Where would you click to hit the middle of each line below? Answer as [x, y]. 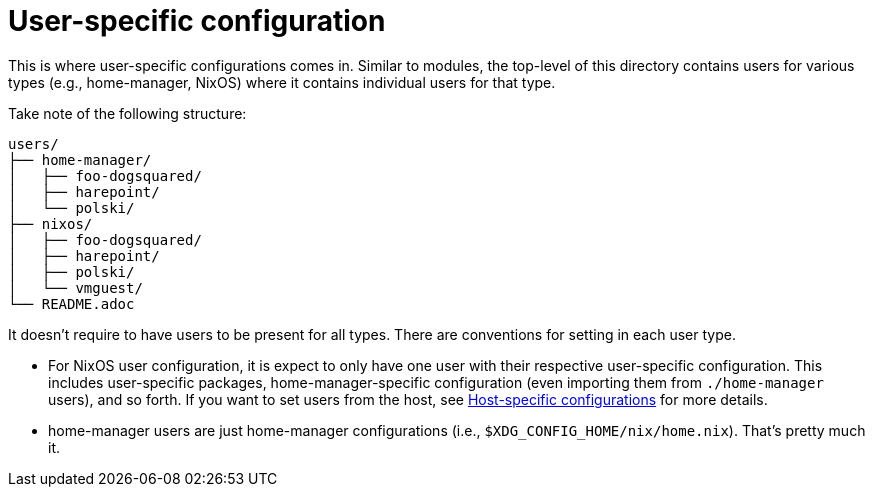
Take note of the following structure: [127, 113]
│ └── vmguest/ [75, 287]
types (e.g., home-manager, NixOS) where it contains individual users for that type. [282, 82]
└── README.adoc [71, 303]
